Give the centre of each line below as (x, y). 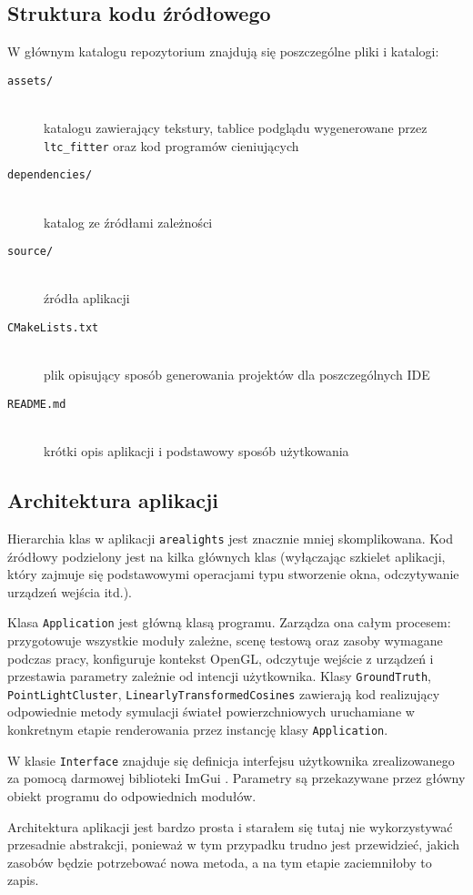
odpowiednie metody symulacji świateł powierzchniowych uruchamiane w (211, 712)
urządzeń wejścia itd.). (70, 591)
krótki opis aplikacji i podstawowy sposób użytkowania (196, 451)
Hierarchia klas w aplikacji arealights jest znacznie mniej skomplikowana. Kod (230, 538)
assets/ (30, 81)
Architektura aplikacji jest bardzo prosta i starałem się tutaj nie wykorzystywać (230, 826)
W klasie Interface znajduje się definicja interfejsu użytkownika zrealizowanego (231, 760)
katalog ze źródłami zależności (128, 222)
